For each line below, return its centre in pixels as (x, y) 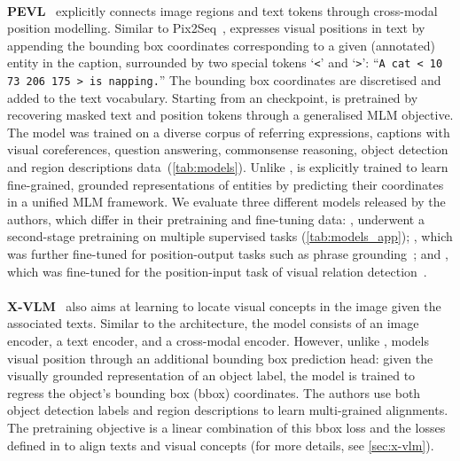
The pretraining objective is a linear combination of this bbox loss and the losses (226, 427)
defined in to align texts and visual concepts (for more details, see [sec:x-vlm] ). (221, 445)
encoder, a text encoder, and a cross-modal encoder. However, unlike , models (218, 340)
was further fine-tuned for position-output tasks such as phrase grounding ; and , (228, 254)
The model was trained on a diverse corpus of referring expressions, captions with (229, 132)
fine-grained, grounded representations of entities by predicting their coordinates (226, 184)
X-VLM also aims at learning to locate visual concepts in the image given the (224, 305)
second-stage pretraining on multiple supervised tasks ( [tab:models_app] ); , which (230, 236)
